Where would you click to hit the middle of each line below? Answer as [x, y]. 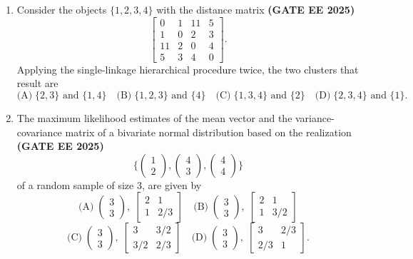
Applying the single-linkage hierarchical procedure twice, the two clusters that [188, 69]
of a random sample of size [75, 184]
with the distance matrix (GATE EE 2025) [256, 9]
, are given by [172, 184]
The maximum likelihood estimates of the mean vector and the [154, 117]
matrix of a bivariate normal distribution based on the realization [208, 132]
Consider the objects [62, 9]
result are [37, 83]
